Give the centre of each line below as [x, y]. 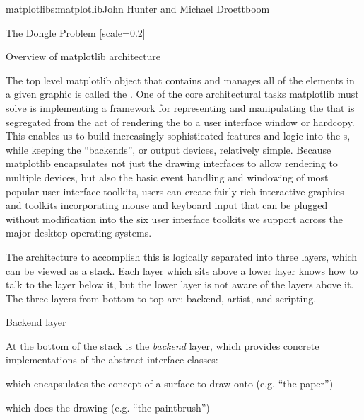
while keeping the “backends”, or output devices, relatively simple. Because [169, 149]
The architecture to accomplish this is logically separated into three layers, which [182, 256]
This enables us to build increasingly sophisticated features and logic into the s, [178, 136]
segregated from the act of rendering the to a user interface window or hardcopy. [180, 121]
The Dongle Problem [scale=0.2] [76, 32]
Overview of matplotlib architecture [83, 56]
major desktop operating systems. [79, 233]
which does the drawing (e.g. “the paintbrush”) [108, 407]
